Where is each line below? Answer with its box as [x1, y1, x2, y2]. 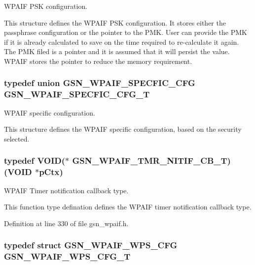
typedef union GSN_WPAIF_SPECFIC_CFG [4, 77, 195, 89]
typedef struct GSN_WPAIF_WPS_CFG [4, 239, 178, 251]
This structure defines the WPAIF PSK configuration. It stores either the [4, 17, 226, 28]
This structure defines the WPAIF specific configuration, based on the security [4, 124, 242, 134]
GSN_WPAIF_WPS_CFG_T [4, 250, 131, 263]
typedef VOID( [4, 154, 66, 167]
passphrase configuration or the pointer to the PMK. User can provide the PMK [4, 27, 247, 37]
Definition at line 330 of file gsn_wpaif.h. [4, 218, 129, 228]
